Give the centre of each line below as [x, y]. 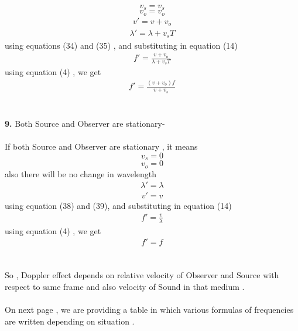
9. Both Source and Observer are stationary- [85, 123]
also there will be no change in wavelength [81, 173]
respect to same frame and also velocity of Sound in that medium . [125, 287]
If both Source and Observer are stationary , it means [101, 146]
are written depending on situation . [70, 321]
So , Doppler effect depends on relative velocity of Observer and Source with [142, 275]
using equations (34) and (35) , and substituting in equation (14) [121, 45]
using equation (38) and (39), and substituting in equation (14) [118, 206]
